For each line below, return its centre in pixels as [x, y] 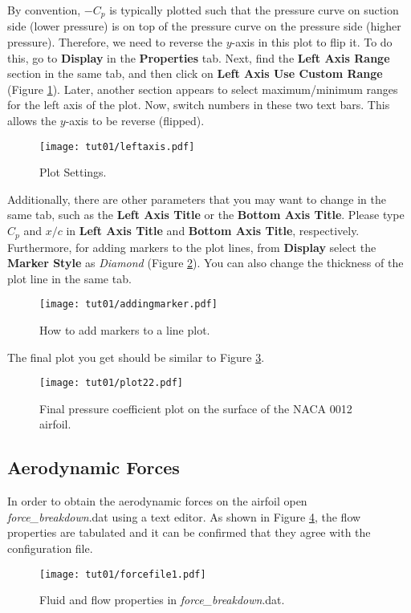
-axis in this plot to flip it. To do [312, 42]
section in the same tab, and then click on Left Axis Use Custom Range [195, 73]
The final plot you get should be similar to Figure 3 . [136, 357]
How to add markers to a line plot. [125, 329]
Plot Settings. [73, 172]
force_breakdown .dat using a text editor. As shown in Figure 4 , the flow [184, 516]
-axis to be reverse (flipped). [135, 121]
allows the [32, 121]
